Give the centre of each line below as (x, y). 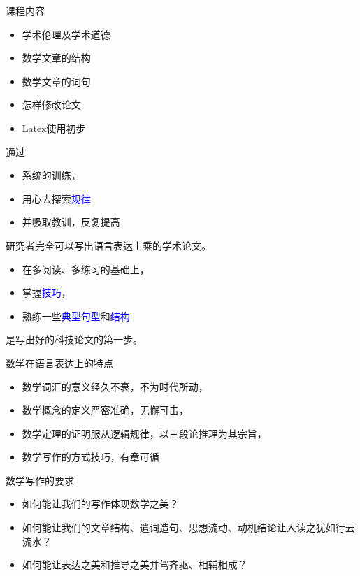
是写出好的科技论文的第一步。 (74, 339)
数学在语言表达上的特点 (59, 362)
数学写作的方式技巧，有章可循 (91, 457)
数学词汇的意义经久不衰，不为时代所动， (115, 386)
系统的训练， (51, 175)
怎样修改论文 (51, 105)
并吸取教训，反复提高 (71, 222)
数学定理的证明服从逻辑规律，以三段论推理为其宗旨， (144, 433)
